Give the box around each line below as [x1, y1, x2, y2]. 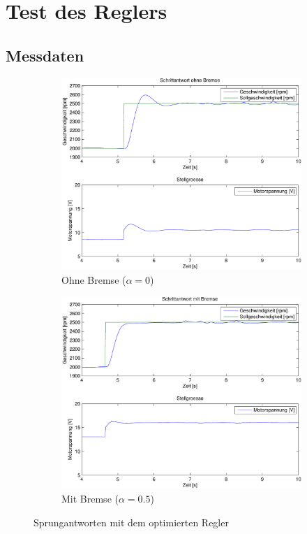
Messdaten [6, 44, 84, 66]
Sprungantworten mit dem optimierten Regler [33, 514, 229, 529]
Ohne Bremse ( [61, 272, 126, 287]
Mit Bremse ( [61, 491, 119, 505]
